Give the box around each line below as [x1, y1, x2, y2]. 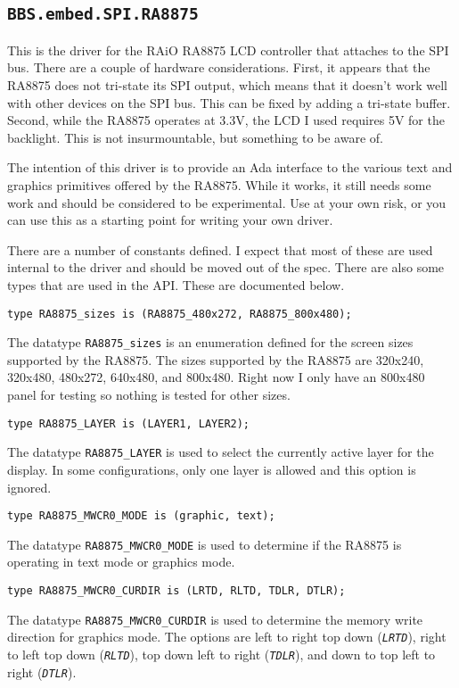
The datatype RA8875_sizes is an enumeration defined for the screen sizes [7, 333, 414, 352]
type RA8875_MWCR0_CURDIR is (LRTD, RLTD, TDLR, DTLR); [7, 584, 346, 597]
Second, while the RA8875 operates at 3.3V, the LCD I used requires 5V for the [7, 111, 445, 129]
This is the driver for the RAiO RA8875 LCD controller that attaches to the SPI [7, 40, 449, 59]
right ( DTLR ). [7, 662, 77, 681]
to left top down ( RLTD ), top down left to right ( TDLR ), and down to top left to [7, 644, 436, 663]
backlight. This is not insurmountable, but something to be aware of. [7, 128, 383, 146]
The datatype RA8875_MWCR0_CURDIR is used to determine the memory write [7, 609, 423, 628]
